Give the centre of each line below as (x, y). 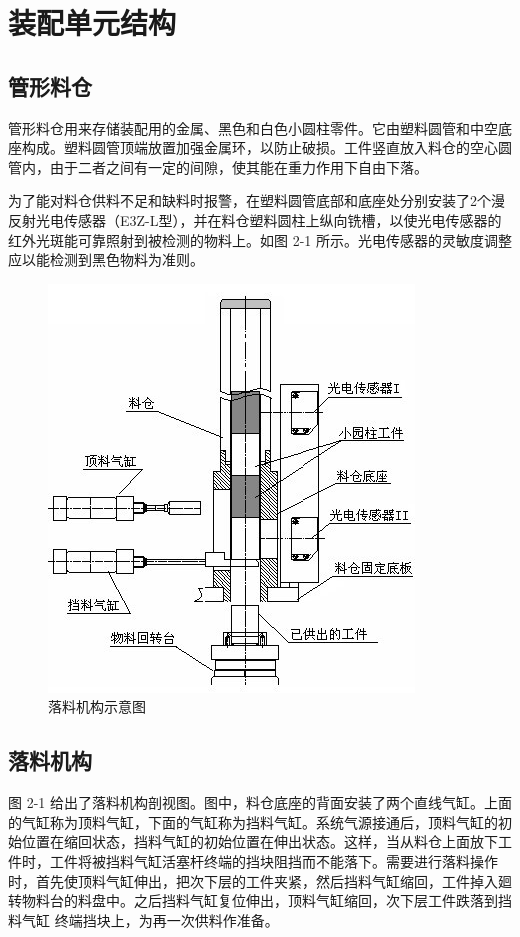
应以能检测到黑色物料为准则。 (106, 259)
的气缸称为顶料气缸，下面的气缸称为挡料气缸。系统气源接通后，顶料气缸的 (253, 821)
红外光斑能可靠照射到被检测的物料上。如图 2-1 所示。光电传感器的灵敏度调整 (260, 239)
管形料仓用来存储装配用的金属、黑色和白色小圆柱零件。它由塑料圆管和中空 (253, 127)
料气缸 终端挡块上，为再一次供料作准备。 (143, 919)
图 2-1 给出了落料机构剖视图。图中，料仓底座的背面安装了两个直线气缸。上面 (260, 802)
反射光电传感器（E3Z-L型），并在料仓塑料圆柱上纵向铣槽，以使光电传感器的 (255, 219)
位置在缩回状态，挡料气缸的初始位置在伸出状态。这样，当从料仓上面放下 (259, 841)
